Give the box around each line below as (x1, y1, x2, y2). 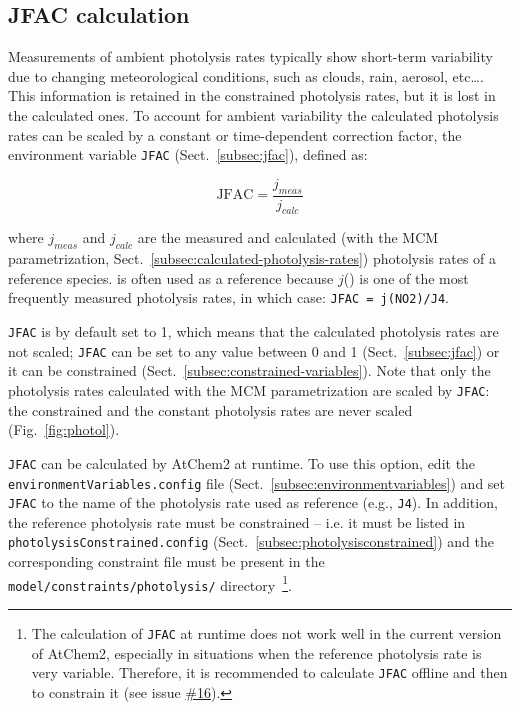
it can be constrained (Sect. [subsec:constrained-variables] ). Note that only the (8, 360, 491, 381)
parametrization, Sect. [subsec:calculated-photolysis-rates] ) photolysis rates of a (8, 248, 497, 269)
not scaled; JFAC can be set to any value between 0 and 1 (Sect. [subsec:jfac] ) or (8, 340, 500, 361)
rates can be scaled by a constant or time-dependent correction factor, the (8, 124, 462, 145)
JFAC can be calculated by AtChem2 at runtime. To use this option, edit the (8, 452, 476, 473)
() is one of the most (343, 267, 469, 288)
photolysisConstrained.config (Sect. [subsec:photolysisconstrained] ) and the (8, 531, 494, 552)
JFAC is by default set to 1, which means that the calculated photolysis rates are (8, 321, 499, 342)
